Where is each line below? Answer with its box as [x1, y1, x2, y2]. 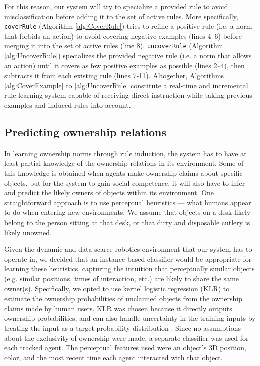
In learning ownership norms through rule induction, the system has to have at [4, 148, 247, 158]
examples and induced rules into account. [4, 100, 131, 110]
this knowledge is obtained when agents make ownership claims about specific [4, 168, 243, 178]
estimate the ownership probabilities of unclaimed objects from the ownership [4, 293, 242, 304]
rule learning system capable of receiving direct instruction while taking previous [4, 90, 252, 100]
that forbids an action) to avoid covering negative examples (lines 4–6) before [4, 30, 242, 41]
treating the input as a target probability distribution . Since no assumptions [4, 322, 241, 333]
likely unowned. [4, 227, 52, 237]
